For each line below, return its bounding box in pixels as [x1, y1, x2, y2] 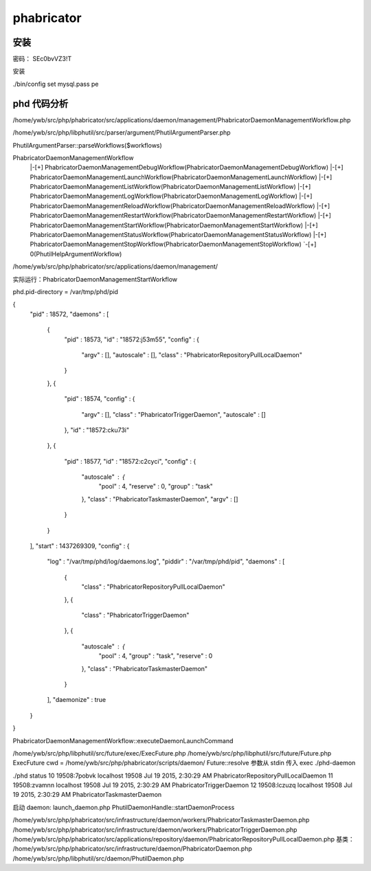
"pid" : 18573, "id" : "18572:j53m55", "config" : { [64, 335, 199, 343]
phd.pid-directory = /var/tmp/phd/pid [12, 288, 118, 295]
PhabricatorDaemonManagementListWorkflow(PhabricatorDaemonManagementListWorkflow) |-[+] [30, 183, 311, 191]
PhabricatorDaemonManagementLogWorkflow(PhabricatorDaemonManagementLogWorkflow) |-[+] [30, 192, 313, 201]
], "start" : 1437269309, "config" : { [30, 542, 130, 550]
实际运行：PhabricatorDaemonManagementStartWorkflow [12, 275, 178, 283]
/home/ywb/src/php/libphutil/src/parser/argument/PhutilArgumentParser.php [12, 128, 231, 137]
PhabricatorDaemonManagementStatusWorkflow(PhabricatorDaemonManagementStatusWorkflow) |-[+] [30, 231, 326, 239]
